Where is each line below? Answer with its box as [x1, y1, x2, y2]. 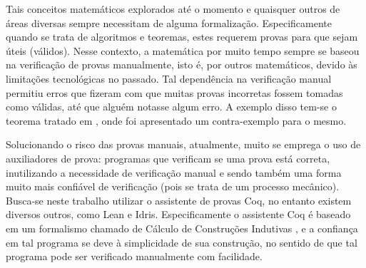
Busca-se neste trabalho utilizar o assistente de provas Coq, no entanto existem [6, 192, 352, 207]
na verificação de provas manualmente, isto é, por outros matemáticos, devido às [6, 57, 357, 72]
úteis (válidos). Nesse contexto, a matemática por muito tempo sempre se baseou [6, 43, 360, 58]
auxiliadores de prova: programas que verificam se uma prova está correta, [6, 150, 330, 165]
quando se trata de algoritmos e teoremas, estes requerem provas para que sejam [6, 29, 358, 44]
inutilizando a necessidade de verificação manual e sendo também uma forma [6, 165, 342, 180]
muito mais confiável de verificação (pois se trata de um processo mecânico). [6, 179, 340, 194]
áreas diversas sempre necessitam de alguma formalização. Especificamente [6, 15, 332, 30]
